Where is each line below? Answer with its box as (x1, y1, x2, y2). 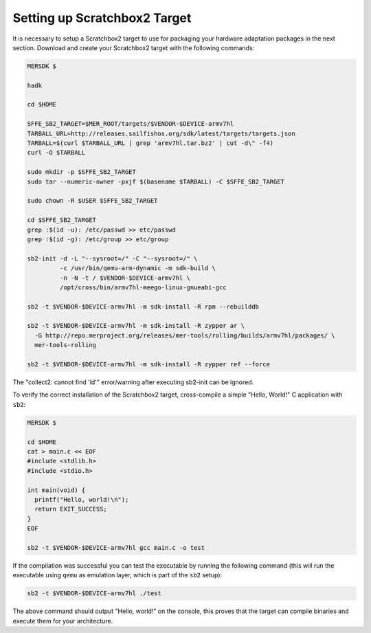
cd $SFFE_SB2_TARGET (27, 216, 96, 224)
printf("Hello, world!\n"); (34, 496, 129, 503)
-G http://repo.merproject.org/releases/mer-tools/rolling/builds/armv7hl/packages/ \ (34, 331, 336, 340)
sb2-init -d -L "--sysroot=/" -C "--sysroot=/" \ (27, 254, 198, 263)
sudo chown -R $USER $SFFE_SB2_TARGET (27, 197, 158, 205)
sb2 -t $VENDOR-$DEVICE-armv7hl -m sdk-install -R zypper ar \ (27, 322, 245, 330)
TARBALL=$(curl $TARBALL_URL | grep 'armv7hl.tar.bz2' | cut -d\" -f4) (27, 140, 274, 147)
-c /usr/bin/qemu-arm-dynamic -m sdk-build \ (59, 265, 216, 272)
